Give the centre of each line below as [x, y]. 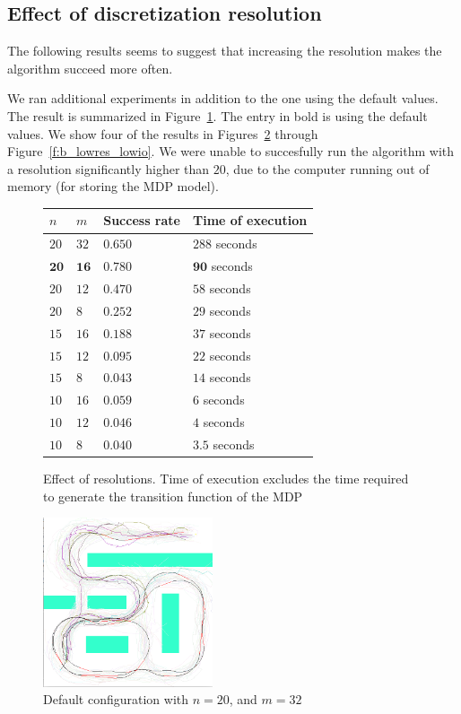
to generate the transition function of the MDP [173, 496]
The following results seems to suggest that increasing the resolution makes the [225, 51]
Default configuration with [116, 699]
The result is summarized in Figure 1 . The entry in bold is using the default [217, 115]
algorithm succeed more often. [90, 68]
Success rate [142, 220]
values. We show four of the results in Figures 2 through [163, 133]
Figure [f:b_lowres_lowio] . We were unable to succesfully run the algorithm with [231, 151]
